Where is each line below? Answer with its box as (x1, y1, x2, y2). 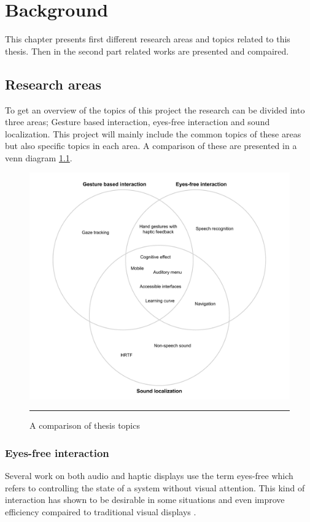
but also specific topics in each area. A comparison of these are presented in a (5, 139, 297, 152)
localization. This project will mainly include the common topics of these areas (5, 127, 301, 140)
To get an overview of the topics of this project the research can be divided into (5, 103, 305, 116)
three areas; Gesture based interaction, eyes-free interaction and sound (5, 115, 270, 128)
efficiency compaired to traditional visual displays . (5, 505, 196, 518)
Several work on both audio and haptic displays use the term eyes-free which (5, 469, 293, 482)
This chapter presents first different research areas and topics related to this (5, 33, 290, 45)
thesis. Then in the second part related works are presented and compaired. (5, 44, 289, 57)
